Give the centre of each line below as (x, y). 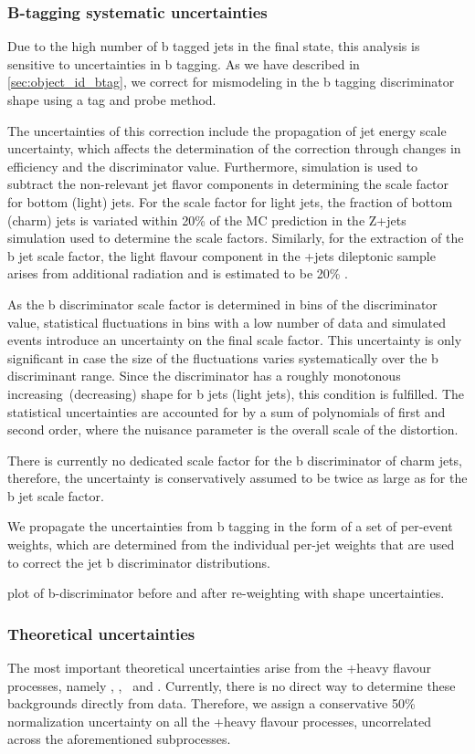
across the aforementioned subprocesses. (119, 739)
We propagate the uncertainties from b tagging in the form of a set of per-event (230, 526)
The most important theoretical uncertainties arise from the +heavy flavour (220, 668)
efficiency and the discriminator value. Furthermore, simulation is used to (213, 166)
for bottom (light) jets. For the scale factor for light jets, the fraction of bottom (230, 201)
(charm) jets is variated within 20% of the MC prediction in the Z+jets (207, 220)
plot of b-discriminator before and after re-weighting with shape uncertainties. (226, 593)
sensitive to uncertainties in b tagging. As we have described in (184, 63)
